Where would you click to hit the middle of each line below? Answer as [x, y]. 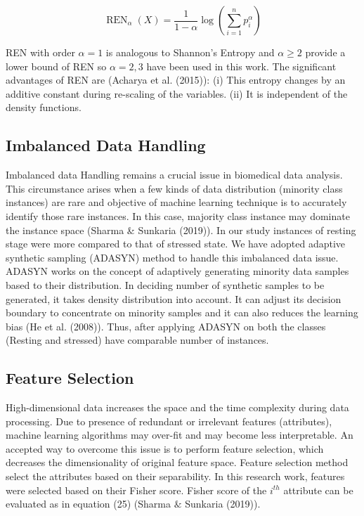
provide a [325, 52]
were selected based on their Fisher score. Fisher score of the [136, 490]
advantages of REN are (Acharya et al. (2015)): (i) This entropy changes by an [176, 80]
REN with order [40, 52]
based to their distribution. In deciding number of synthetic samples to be [165, 284]
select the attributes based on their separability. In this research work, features [175, 476]
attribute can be [318, 490]
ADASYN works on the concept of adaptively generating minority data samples [177, 271]
